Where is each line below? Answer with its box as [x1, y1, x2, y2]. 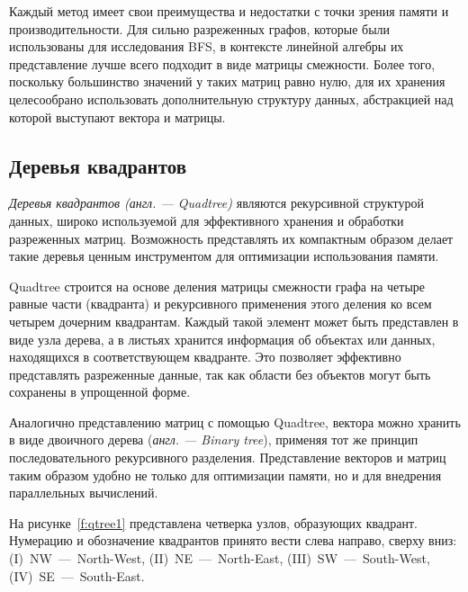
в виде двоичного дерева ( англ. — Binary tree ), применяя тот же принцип [9, 430, 418, 449]
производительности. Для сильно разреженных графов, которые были [9, 19, 391, 38]
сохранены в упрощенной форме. [9, 382, 191, 401]
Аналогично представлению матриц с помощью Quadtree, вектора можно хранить [9, 412, 461, 431]
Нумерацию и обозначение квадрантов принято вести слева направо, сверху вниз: [9, 531, 457, 550]
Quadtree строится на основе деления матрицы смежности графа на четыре [9, 276, 426, 295]
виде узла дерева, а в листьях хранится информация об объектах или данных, [9, 329, 436, 348]
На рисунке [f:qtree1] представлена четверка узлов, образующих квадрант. [9, 513, 418, 532]
